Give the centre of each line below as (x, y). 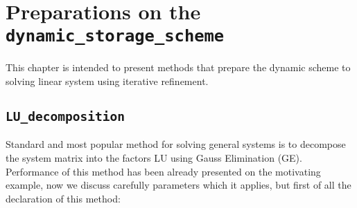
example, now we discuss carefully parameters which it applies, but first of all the (178, 185)
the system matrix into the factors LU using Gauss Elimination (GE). (154, 158)
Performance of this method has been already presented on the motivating (163, 171)
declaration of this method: (63, 198)
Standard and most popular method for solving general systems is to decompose (176, 144)
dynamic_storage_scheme (115, 36)
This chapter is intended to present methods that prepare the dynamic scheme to (178, 67)
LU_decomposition (65, 117)
